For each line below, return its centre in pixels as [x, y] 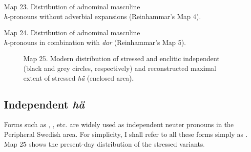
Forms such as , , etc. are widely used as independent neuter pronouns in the [119, 124]
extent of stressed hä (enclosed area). [79, 77]
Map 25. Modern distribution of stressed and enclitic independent [122, 58]
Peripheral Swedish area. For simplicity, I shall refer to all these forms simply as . [126, 134]
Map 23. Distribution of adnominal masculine [72, 6]
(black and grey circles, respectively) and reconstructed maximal [120, 68]
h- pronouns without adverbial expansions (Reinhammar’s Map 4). [103, 16]
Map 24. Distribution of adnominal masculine [72, 33]
